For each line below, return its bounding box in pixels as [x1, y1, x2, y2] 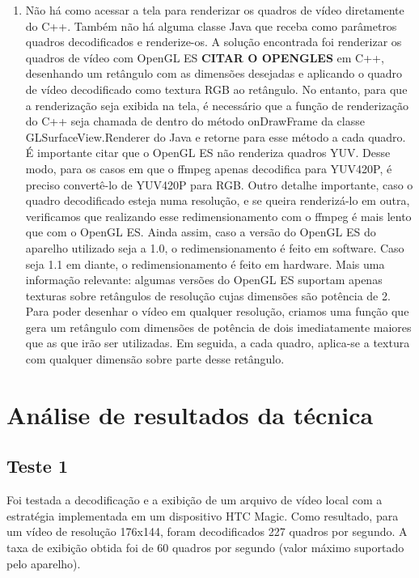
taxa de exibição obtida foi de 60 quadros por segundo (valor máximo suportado [6, 539, 404, 556]
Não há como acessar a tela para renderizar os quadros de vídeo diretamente [25, 2, 404, 18]
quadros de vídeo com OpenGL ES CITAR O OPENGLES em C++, [25, 49, 384, 66]
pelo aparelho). [6, 555, 81, 572]
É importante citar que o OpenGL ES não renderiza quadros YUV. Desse [25, 144, 391, 161]
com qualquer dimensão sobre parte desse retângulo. [25, 351, 285, 368]
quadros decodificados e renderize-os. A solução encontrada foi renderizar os [25, 33, 402, 50]
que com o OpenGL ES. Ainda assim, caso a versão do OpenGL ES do [25, 223, 376, 240]
